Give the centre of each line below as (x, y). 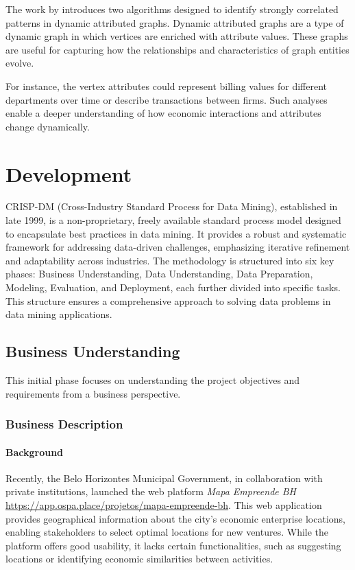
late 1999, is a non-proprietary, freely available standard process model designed (173, 220)
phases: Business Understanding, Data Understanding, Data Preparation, (159, 274)
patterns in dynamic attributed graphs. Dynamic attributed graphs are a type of (175, 22)
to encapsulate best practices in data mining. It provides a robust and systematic (176, 233)
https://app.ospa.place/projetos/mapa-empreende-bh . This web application (164, 505)
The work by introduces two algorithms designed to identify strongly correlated (172, 9)
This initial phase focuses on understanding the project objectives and (153, 380)
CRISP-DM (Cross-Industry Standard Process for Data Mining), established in (172, 206)
